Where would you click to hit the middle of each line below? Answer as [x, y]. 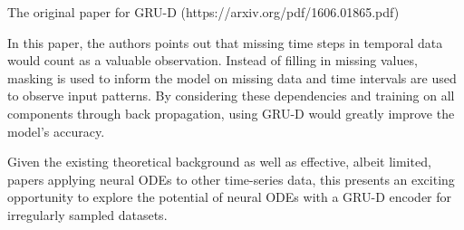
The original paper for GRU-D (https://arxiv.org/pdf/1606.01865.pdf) [203, 12]
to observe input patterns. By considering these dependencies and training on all [231, 96]
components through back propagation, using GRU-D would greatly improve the [231, 113]
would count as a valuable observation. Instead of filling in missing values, [213, 60]
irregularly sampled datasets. [87, 214]
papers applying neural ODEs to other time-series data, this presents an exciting [231, 179]
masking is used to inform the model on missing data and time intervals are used [232, 77]
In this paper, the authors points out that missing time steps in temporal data [225, 42]
